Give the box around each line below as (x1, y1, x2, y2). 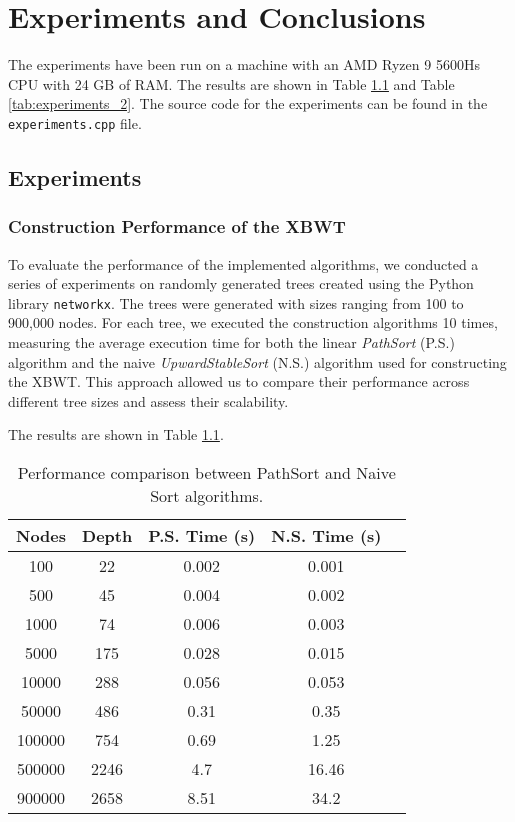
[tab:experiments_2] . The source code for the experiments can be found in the (8, 93, 488, 114)
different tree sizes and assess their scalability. (8, 390, 289, 411)
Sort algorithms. (150, 483, 264, 507)
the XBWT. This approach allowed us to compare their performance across (8, 371, 470, 392)
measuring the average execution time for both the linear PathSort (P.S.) (8, 332, 455, 352)
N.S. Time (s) (271, 523, 382, 547)
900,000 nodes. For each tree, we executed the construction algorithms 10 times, (8, 312, 498, 333)
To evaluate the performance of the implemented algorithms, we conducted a (8, 253, 479, 274)
